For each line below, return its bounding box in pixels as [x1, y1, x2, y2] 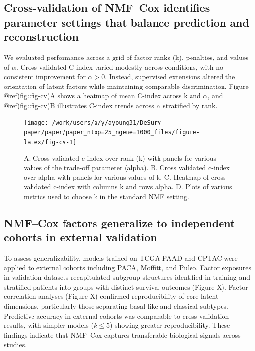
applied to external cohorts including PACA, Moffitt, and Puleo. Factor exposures [4, 262, 251, 272]
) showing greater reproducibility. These [109, 320, 230, 330]
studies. [4, 339, 27, 350]
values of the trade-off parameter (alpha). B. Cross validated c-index [24, 162, 230, 173]
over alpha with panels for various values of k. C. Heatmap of [24, 172, 209, 182]
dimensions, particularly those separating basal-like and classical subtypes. [4, 301, 228, 311]
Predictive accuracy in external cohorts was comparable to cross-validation [4, 310, 229, 321]
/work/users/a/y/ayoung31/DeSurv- [52, 119, 165, 126]
